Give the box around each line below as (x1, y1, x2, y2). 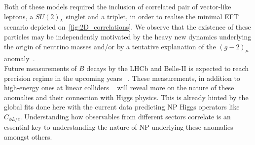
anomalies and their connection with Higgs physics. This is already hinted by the (4, 92, 249, 102)
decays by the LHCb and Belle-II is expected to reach (86, 63, 249, 73)
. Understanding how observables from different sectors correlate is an (20, 111, 231, 121)
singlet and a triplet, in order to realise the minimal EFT (66, 11, 239, 21)
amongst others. (4, 131, 52, 142)
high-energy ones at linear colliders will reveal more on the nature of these (4, 82, 234, 93)
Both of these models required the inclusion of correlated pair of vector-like (4, 1, 231, 11)
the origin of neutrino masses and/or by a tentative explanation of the (4, 41, 216, 51)
